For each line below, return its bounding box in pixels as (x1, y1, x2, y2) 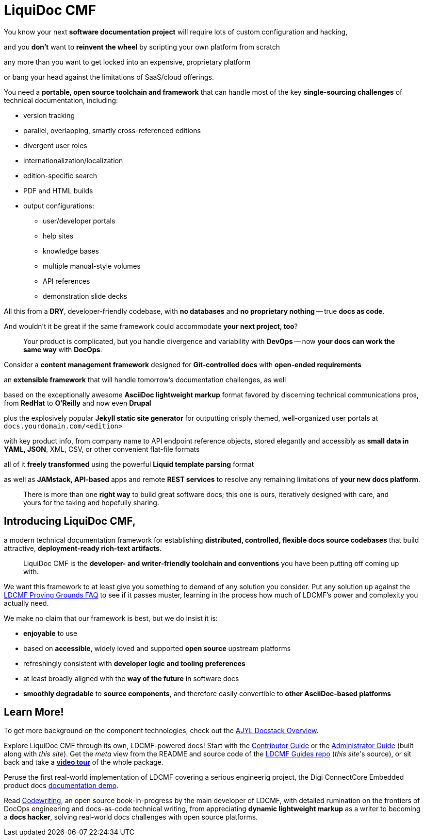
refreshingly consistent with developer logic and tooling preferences (23, 659, 245, 668)
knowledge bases (43, 246, 99, 255)
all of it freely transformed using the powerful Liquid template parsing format (4, 460, 254, 468)
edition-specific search (23, 171, 98, 180)
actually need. (4, 599, 49, 607)
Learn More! (4, 706, 64, 719)
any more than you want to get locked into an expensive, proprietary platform (4, 57, 251, 66)
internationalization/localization (23, 156, 123, 165)
